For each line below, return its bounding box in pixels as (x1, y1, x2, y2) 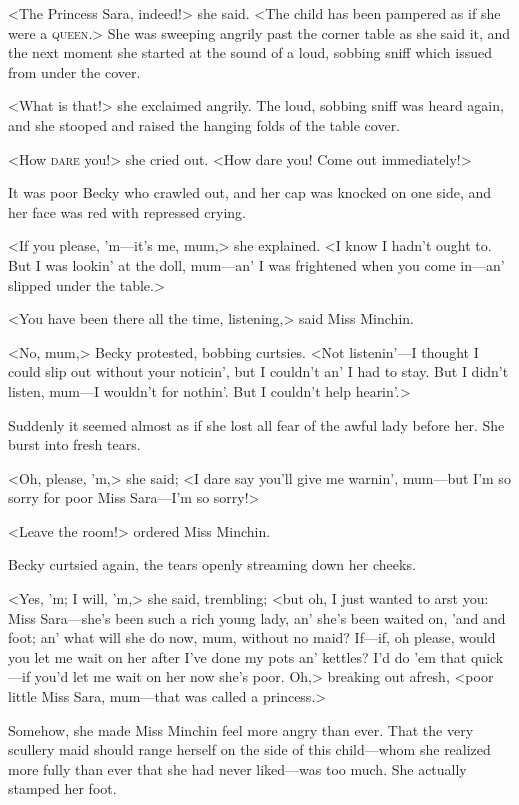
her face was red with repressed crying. (8, 201, 247, 222)
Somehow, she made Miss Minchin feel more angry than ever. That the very (8, 719, 474, 740)
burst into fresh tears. (8, 434, 141, 455)
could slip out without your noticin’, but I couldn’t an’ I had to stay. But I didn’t (8, 361, 509, 382)
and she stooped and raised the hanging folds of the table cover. (8, 114, 401, 135)
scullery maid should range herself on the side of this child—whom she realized (8, 739, 491, 760)
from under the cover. (8, 61, 141, 82)
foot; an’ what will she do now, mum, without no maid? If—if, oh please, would (8, 627, 496, 648)
